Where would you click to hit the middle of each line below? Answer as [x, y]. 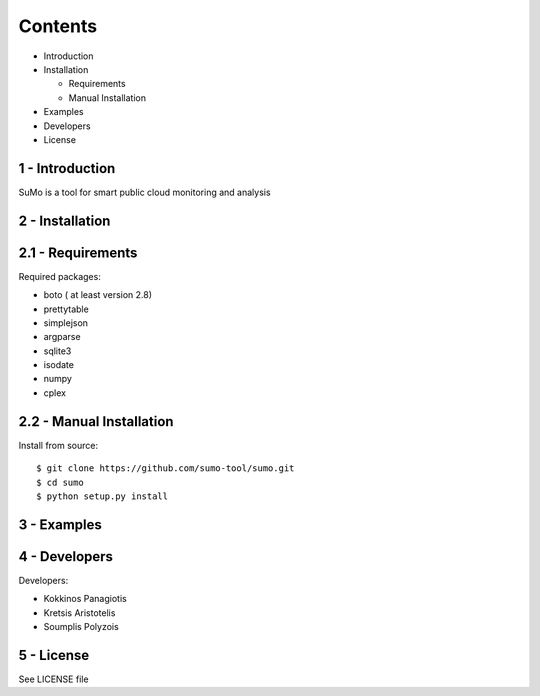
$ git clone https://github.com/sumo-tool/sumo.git [165, 468]
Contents [58, 26]
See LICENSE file [53, 679]
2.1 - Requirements [78, 252]
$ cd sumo [60, 482]
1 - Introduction [67, 168]
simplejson [66, 322]
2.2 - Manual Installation [96, 421]
